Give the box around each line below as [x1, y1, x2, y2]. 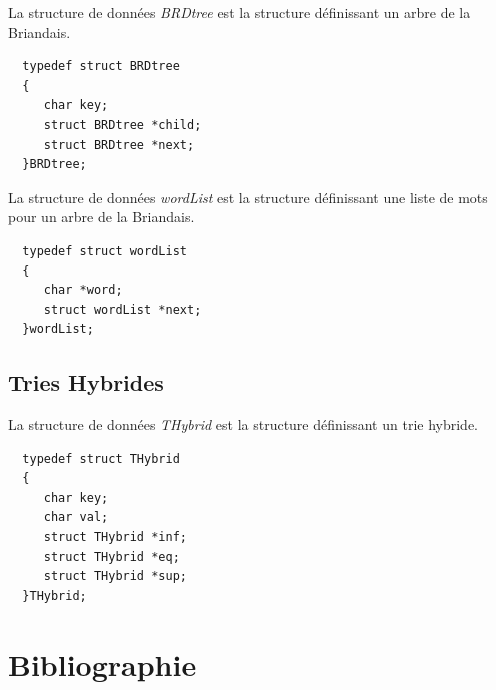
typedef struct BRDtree [22, 59, 180, 74]
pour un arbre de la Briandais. [8, 206, 195, 227]
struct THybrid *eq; [43, 549, 180, 564]
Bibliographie [8, 643, 197, 684]
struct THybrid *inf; [43, 530, 187, 545]
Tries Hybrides [8, 367, 164, 398]
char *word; [43, 283, 123, 298]
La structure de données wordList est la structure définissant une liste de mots [8, 186, 488, 207]
